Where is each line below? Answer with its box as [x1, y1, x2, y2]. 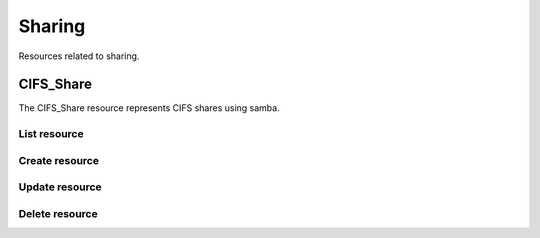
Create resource [18, 153, 100, 167]
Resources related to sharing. [18, 50, 140, 62]
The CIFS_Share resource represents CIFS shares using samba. [18, 102, 280, 114]
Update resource [18, 180, 102, 194]
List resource [18, 127, 84, 141]
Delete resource [18, 206, 99, 220]
